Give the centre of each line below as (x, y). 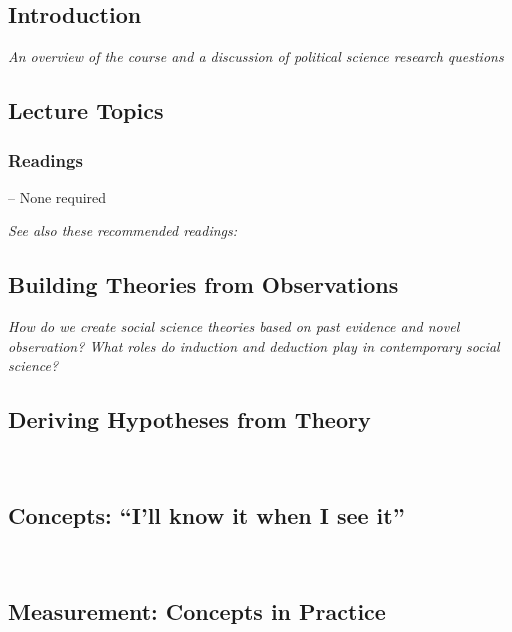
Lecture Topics (86, 110)
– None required (57, 196)
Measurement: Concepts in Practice (197, 610)
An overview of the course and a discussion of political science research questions (256, 56)
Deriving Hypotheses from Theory (189, 419)
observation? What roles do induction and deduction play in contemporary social (254, 345)
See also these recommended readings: (123, 230)
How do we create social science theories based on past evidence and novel (234, 326)
